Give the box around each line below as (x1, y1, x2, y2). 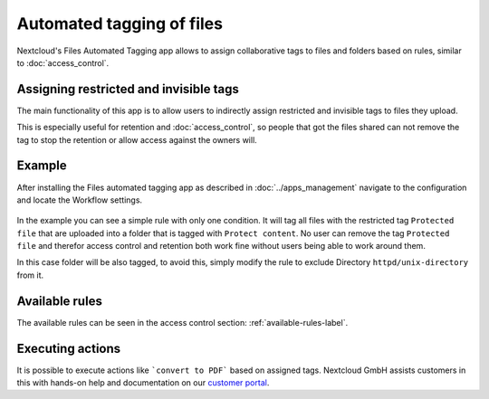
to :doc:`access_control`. (16, 57, 110, 68)
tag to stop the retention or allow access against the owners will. (16, 134, 257, 145)
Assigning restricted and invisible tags (16, 81, 239, 97)
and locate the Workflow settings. (16, 195, 143, 205)
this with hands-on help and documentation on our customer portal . (16, 377, 270, 388)
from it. (16, 270, 44, 280)
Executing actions (16, 340, 121, 356)
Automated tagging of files (16, 14, 224, 33)
